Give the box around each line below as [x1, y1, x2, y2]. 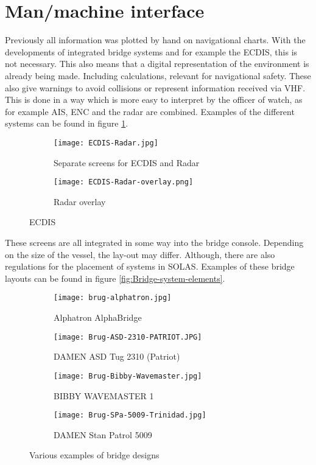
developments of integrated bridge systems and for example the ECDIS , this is [5, 45, 298, 58]
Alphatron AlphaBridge [54, 311, 142, 323]
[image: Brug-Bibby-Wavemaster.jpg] [54, 371, 202, 380]
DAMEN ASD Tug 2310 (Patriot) [54, 350, 180, 363]
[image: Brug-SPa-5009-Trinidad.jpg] [54, 411, 206, 420]
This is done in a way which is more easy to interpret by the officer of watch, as [5, 93, 303, 106]
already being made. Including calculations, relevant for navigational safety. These [5, 69, 311, 82]
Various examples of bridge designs [29, 449, 160, 461]
